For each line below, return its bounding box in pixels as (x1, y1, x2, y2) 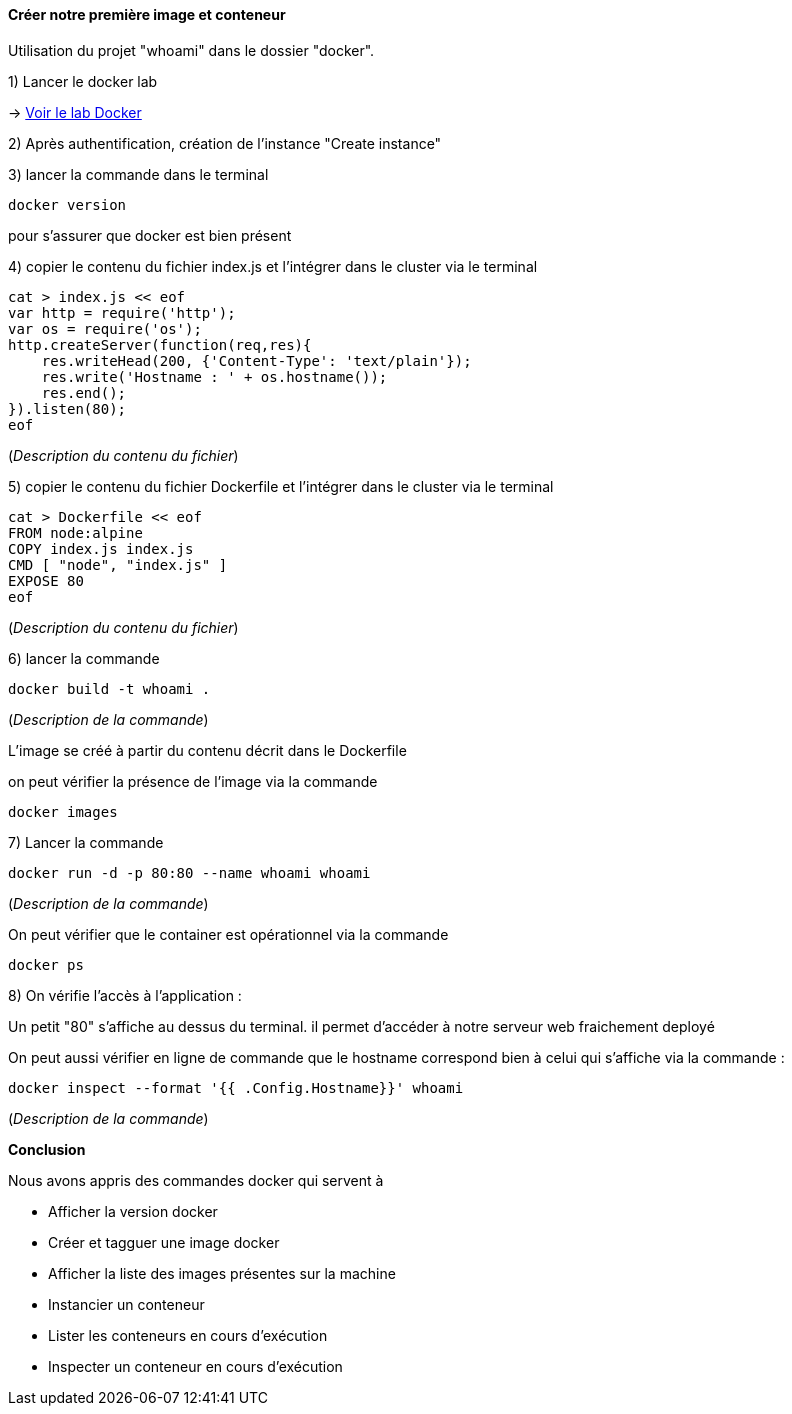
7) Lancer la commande (8, 833, 164, 851)
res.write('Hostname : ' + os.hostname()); (41, 368, 388, 385)
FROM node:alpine (8, 524, 143, 541)
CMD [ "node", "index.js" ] (8, 556, 228, 573)
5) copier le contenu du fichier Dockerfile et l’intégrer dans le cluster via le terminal (8, 477, 554, 495)
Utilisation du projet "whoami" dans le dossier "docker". (8, 41, 375, 59)
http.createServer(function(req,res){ (8, 336, 312, 353)
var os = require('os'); (8, 320, 202, 337)
